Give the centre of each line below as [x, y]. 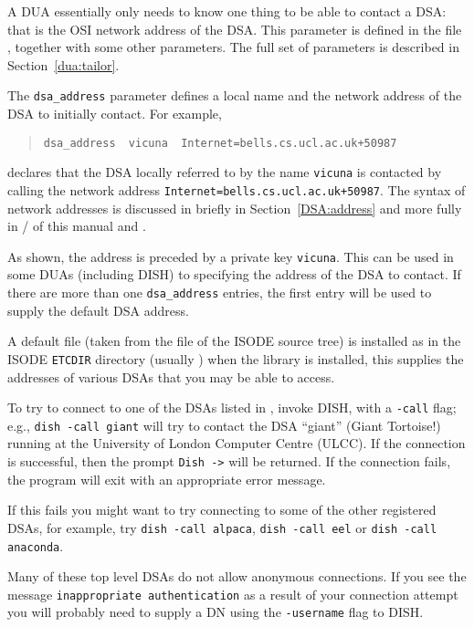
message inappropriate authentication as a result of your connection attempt [233, 594]
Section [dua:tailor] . [63, 64]
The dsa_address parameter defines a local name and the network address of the [235, 95]
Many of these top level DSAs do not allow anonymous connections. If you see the [237, 576]
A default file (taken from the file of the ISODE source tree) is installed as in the [234, 341]
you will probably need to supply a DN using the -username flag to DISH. [216, 612]
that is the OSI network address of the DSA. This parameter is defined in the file [235, 29]
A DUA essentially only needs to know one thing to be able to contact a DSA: [227, 11]
